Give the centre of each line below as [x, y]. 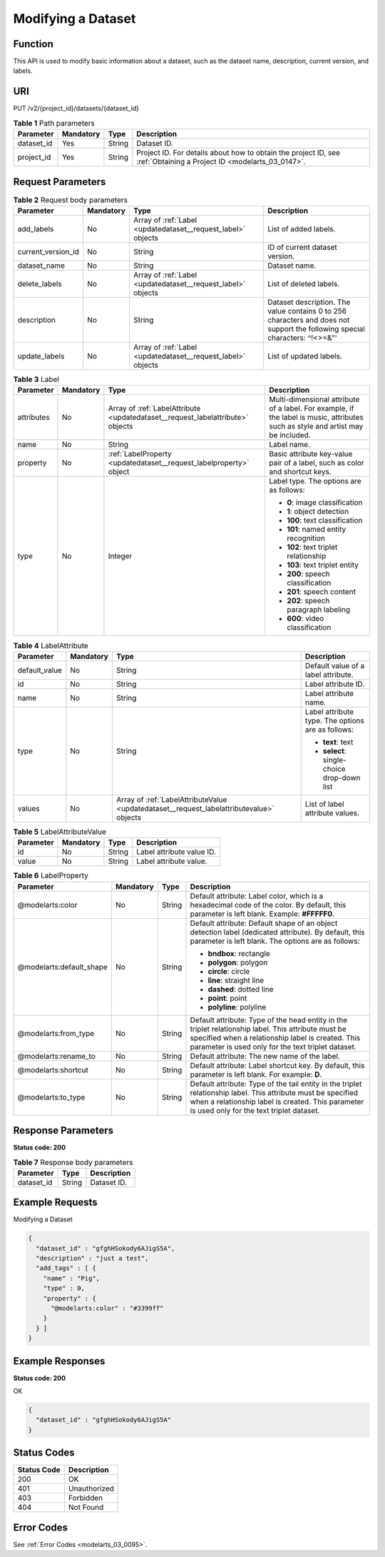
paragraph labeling [319, 610]
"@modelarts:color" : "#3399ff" [107, 1309]
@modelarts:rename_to [57, 1056]
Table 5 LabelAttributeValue [60, 832]
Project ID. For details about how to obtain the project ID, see [238, 153]
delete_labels [40, 284]
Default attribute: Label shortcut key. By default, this [277, 1065]
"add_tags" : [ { [66, 1268]
